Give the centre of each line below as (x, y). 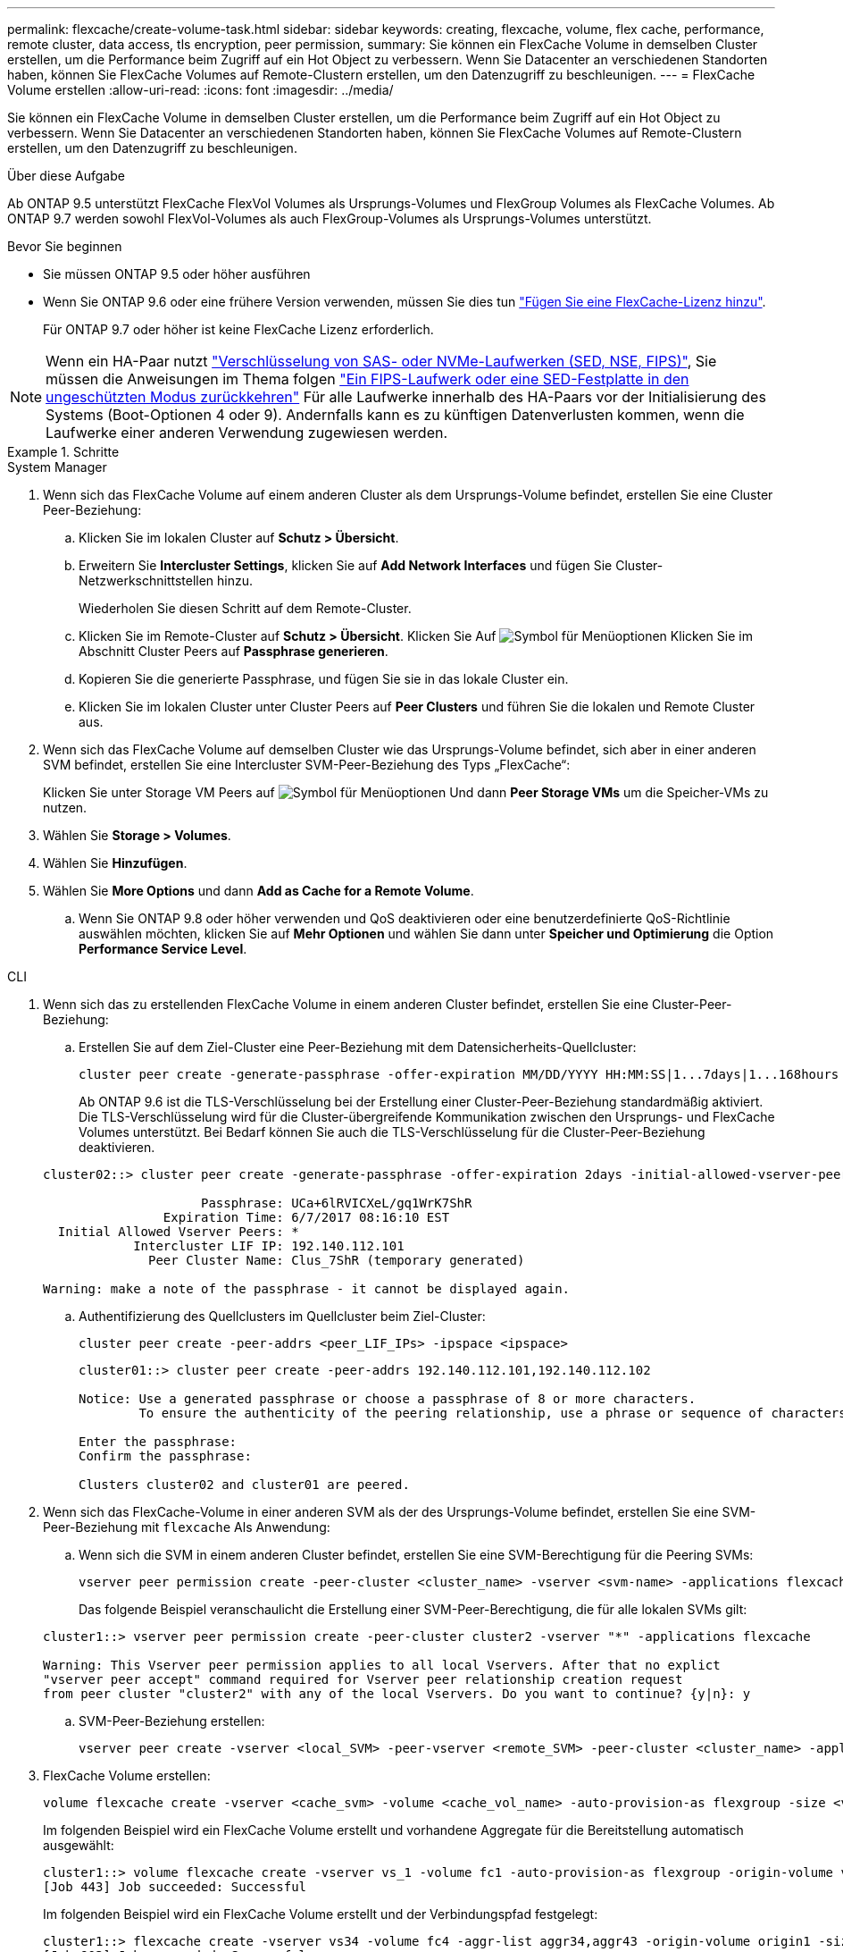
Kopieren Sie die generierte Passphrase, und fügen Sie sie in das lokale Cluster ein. (324, 679)
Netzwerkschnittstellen (146, 581)
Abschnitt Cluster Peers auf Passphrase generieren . (234, 651)
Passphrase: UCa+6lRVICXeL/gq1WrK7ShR (337, 1203)
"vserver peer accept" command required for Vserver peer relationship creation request (363, 1679)
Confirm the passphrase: (165, 1456)
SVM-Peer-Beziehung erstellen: (172, 1721)
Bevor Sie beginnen (65, 246)
